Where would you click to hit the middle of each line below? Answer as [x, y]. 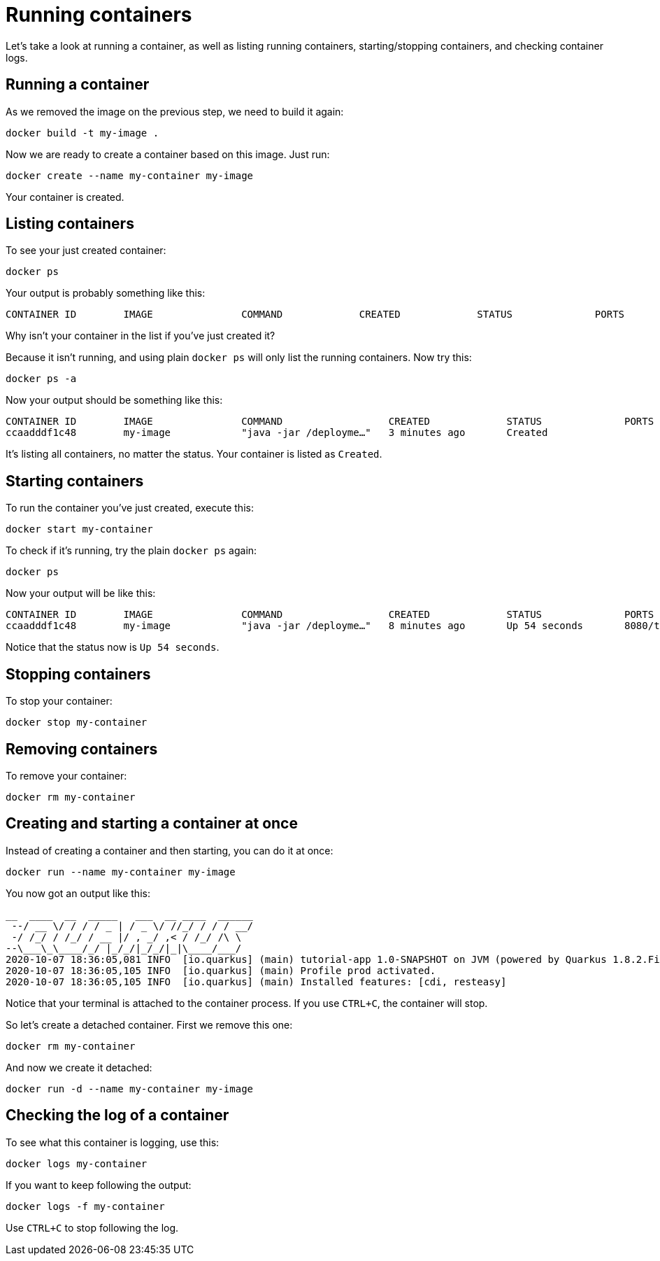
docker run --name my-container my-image [121, 872]
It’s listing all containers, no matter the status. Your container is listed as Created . [194, 454]
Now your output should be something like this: [114, 400]
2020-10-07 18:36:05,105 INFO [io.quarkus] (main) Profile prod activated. [221, 970]
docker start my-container [79, 529]
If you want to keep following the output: [99, 1185]
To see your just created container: [86, 251]
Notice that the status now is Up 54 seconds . [113, 647]
